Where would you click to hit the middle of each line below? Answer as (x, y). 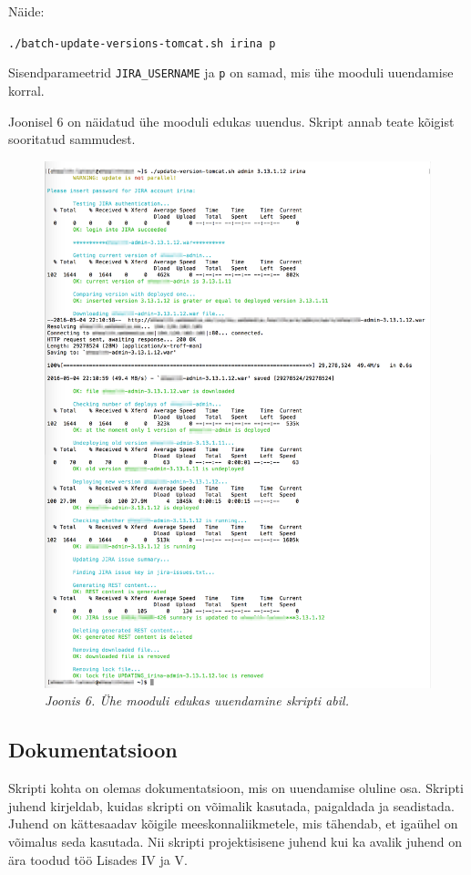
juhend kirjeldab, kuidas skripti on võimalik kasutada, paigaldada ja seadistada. (231, 805)
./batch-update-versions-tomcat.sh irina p (142, 43)
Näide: (26, 11)
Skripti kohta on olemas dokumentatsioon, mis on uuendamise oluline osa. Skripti (236, 788)
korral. (26, 90)
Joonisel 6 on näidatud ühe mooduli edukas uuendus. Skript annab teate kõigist (231, 121)
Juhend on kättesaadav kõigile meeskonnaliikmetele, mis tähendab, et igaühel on (233, 824)
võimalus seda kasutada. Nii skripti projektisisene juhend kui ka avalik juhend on (235, 841)
